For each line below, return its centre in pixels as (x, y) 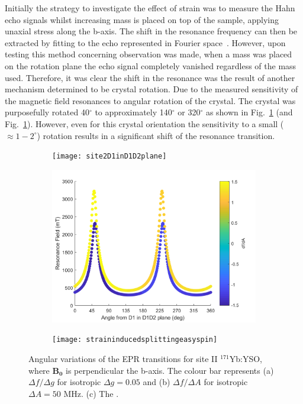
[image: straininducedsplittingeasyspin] (135, 340)
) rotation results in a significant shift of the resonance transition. (156, 135)
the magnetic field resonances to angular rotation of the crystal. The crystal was (150, 100)
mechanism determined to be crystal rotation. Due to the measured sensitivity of (151, 89)
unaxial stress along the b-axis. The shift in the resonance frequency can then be (151, 31)
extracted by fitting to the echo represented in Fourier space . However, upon (145, 42)
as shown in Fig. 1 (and (249, 112)
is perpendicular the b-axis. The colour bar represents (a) (170, 370)
